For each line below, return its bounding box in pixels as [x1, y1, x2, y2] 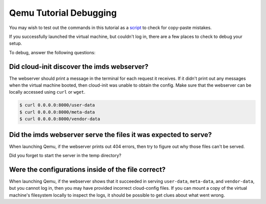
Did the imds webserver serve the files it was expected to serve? [9, 131, 212, 139]
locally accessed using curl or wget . [9, 89, 86, 95]
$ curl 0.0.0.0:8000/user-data [19, 102, 96, 108]
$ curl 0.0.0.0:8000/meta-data [19, 109, 96, 115]
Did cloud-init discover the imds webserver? [9, 62, 149, 71]
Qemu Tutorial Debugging [9, 7, 117, 18]
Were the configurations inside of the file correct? [9, 165, 166, 173]
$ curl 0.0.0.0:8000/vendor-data [19, 116, 100, 122]
